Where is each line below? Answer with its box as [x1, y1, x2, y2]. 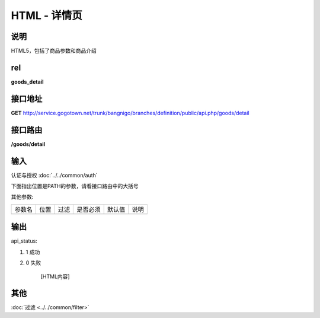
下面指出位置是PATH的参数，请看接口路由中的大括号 [11, 183, 139, 190]
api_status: [11, 237, 38, 244]
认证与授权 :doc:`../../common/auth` [11, 171, 98, 179]
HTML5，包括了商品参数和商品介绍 [11, 47, 97, 55]
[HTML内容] [40, 273, 71, 280]
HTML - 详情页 [11, 9, 82, 22]
